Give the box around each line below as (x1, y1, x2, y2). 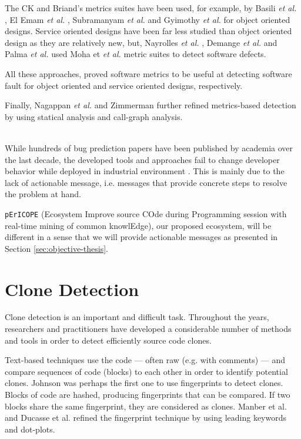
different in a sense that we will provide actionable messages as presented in (5, 231, 278, 243)
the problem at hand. (5, 188, 81, 200)
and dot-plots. (5, 423, 55, 435)
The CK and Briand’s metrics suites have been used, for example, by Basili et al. (5, 2, 297, 14)
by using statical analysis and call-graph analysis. (5, 110, 183, 122)
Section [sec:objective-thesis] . (5, 242, 109, 254)
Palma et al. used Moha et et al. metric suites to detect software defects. (5, 48, 266, 60)
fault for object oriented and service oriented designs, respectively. (5, 79, 243, 91)
